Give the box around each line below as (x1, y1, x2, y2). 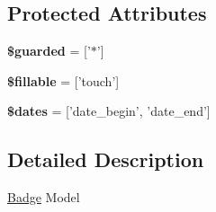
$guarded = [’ (7, 41, 91, 60)
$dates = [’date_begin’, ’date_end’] (7, 102, 211, 120)
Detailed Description (7, 146, 204, 173)
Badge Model (7, 188, 80, 207)
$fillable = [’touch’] (7, 71, 120, 90)
